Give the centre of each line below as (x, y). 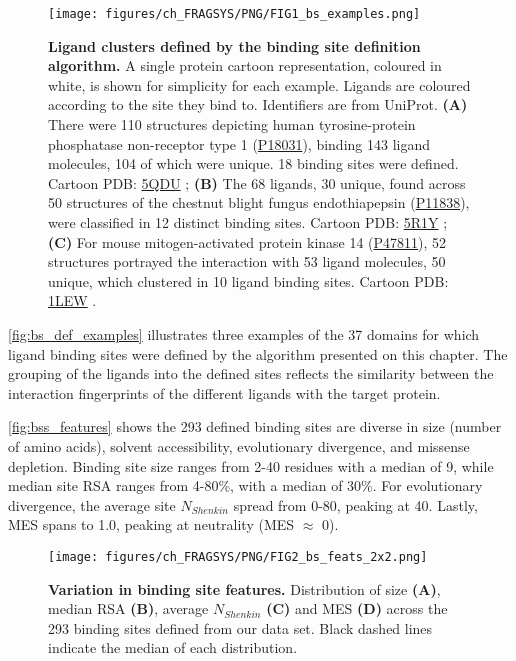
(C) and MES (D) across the (357, 608)
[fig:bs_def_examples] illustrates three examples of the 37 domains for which (244, 333)
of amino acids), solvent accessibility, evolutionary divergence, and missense (239, 445)
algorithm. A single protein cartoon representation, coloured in (245, 65)
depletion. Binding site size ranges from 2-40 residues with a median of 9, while (251, 465)
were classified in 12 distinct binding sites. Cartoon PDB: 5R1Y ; (248, 222)
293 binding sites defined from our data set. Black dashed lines (240, 627)
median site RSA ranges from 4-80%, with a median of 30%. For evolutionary (245, 485)
